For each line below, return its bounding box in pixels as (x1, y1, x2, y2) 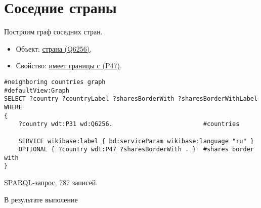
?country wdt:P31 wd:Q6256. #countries (18, 120, 240, 128)
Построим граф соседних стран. (4, 26, 103, 37)
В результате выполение (4, 194, 78, 204)
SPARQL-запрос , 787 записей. (4, 177, 98, 188)
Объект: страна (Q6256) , (16, 43, 92, 54)
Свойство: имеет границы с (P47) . (16, 60, 122, 71)
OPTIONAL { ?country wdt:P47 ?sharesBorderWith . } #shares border (18, 146, 254, 153)
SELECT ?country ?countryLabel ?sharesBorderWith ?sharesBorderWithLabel (4, 95, 258, 103)
